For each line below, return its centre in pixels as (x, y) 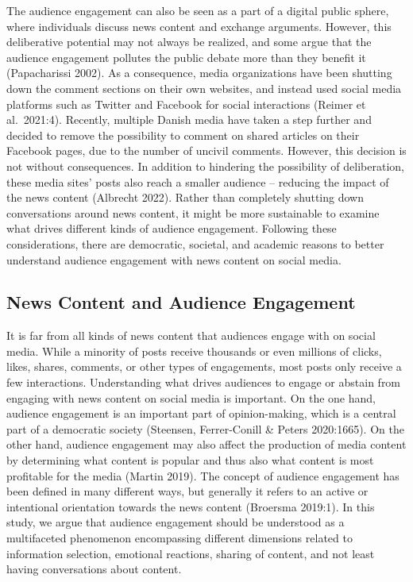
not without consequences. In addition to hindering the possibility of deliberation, (205, 166)
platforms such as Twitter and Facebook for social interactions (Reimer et (186, 104)
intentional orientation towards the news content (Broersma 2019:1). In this (191, 506)
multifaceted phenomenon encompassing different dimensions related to (179, 538)
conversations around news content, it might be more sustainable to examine (193, 212)
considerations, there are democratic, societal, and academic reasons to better (195, 243)
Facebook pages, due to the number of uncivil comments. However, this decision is (206, 150)
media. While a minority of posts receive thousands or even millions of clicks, (194, 351)
